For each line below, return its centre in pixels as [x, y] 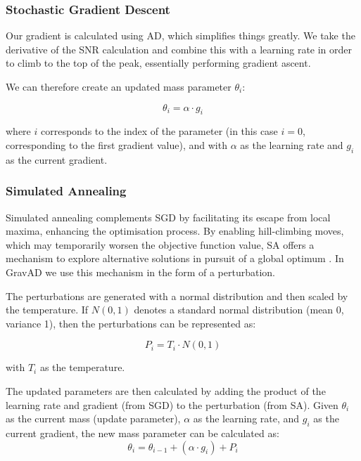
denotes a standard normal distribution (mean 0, [239, 310]
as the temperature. [82, 367]
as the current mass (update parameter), [93, 418]
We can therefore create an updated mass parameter [119, 86]
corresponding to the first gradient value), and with [116, 144]
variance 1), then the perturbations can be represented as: [131, 323]
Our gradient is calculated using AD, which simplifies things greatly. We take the [180, 35]
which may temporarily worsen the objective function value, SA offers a [160, 244]
